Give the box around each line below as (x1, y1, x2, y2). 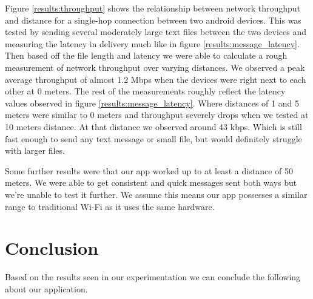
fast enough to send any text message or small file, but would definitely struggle (5, 132, 302, 145)
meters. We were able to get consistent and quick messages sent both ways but (5, 176, 297, 189)
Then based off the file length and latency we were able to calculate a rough (5, 49, 288, 62)
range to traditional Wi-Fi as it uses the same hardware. (5, 200, 215, 212)
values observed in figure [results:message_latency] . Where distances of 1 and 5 (5, 96, 299, 109)
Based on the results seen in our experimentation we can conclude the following (5, 271, 301, 283)
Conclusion (5, 235, 99, 260)
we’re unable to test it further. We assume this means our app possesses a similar (5, 188, 308, 200)
